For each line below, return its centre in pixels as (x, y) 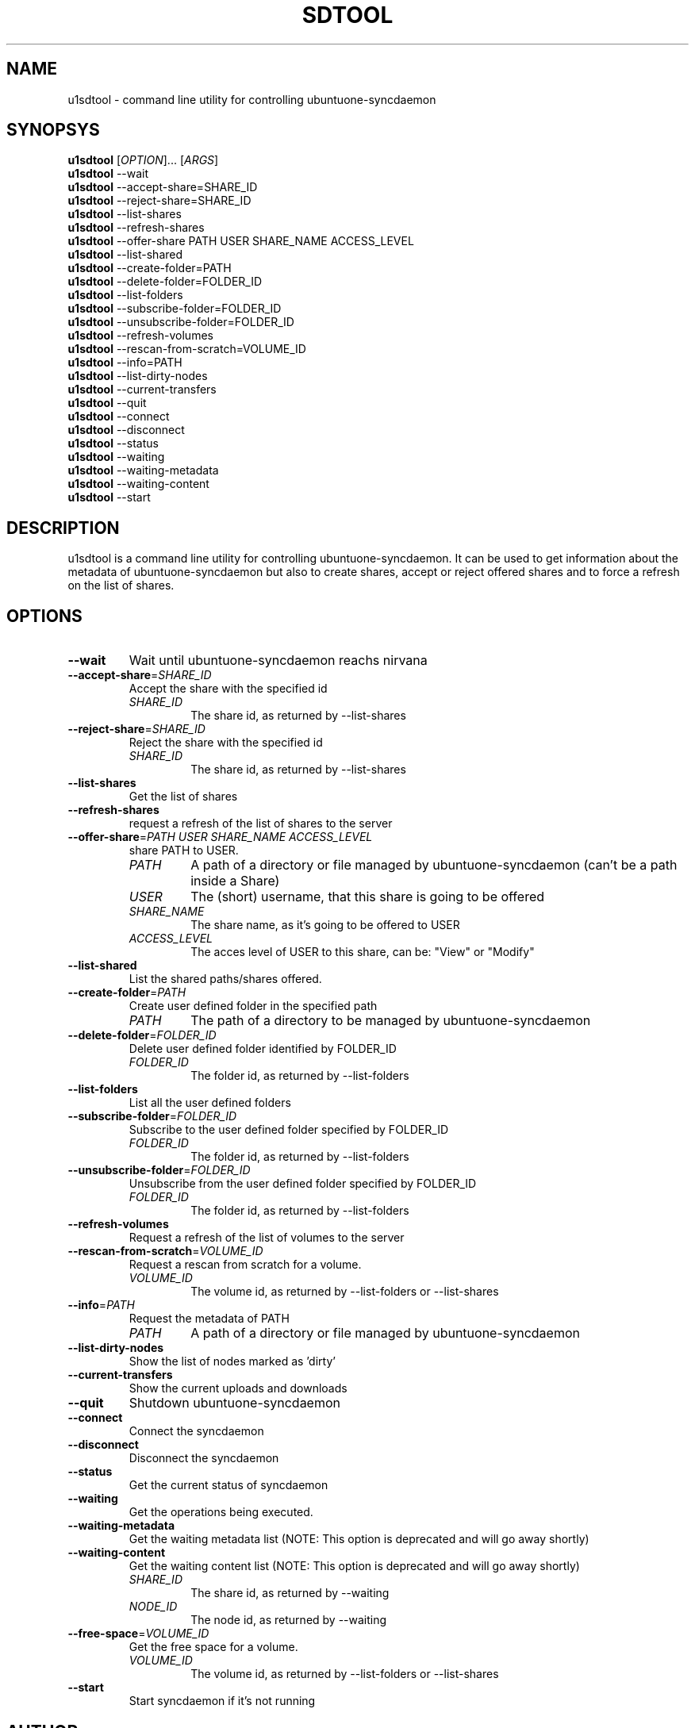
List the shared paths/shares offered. (225, 979)
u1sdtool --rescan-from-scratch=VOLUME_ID (187, 349)
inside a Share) (235, 881)
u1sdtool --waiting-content (138, 484)
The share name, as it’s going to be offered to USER (325, 925)
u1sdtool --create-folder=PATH (150, 268)
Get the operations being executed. (221, 1512)
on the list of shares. (121, 586)
